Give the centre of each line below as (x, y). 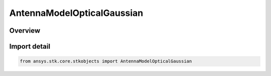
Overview (25, 31)
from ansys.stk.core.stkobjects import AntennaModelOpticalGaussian (106, 61)
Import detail (30, 46)
